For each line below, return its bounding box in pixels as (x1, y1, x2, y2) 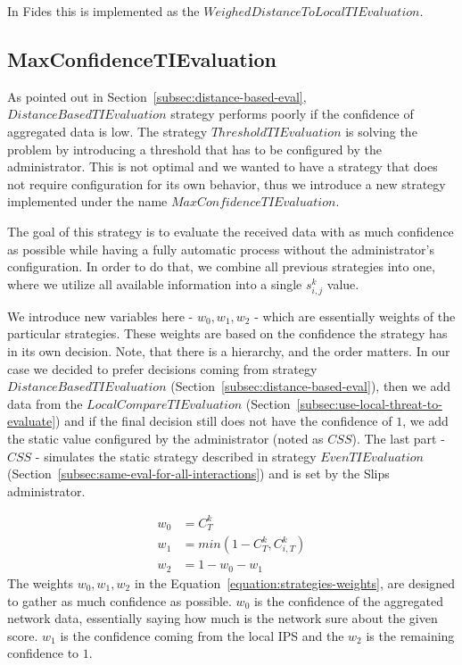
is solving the (345, 121, 417, 140)
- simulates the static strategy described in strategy (35, 446, 317, 465)
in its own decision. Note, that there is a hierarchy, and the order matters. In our (7, 342, 450, 361)
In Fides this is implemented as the (7, 2, 200, 20)
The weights (7, 573, 73, 592)
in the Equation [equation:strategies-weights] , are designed (134, 573, 456, 592)
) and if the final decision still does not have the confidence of (55, 411, 392, 430)
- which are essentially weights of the (254, 306, 456, 325)
